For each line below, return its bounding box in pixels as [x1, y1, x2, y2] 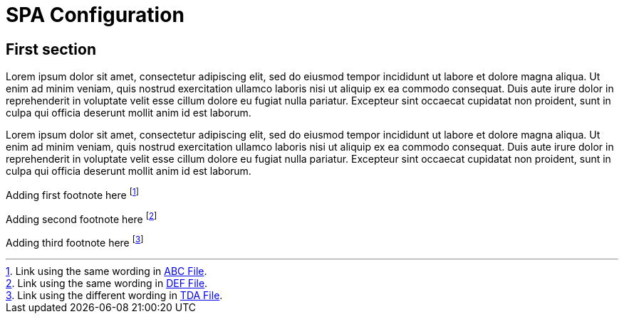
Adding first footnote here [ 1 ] [6, 187, 139, 201]
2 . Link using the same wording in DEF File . [6, 277, 208, 290]
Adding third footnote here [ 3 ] [6, 234, 144, 249]
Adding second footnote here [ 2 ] [6, 210, 157, 225]
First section [6, 40, 96, 58]
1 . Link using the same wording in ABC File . [6, 265, 207, 278]
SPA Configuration [6, 3, 184, 27]
